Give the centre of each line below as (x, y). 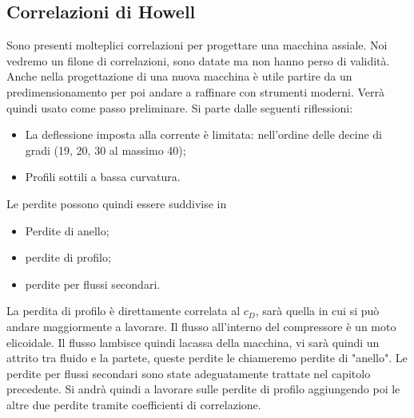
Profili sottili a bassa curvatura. (103, 177)
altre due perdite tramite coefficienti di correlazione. (134, 404)
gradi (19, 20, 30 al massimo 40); (105, 150)
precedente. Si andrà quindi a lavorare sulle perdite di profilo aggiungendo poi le (203, 389)
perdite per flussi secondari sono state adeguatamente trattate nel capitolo (189, 373)
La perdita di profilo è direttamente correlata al (123, 311)
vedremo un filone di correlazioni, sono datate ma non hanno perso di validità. (198, 60)
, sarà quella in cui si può (317, 311)
